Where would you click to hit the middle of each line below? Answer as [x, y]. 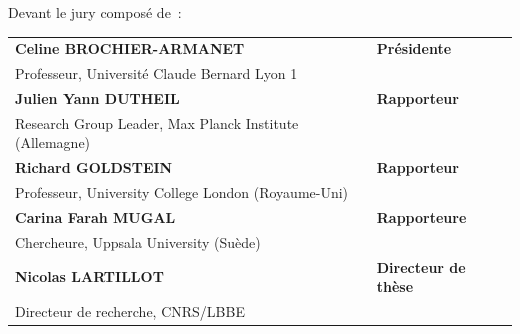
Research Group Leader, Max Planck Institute [157, 122]
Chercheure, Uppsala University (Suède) [138, 241]
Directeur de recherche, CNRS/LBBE [130, 311]
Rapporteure [421, 217]
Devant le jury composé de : [95, 12]
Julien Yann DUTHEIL [97, 98]
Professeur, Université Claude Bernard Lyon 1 [156, 73]
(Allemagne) [53, 142]
